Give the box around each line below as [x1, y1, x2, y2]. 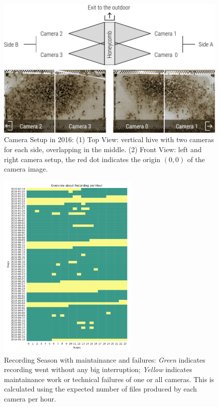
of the [187, 154, 205, 164]
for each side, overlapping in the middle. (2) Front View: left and [4, 144, 202, 155]
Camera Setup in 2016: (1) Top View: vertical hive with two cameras [4, 134, 214, 145]
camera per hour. [4, 393, 56, 404]
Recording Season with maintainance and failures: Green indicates [4, 354, 206, 365]
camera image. [4, 164, 48, 174]
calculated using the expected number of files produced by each [4, 384, 197, 394]
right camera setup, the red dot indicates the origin [4, 154, 161, 164]
